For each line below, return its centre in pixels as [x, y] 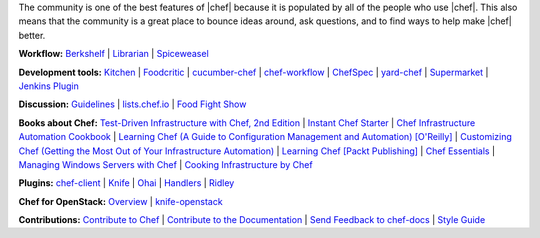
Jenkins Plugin [48, 86]
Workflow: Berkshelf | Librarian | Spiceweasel [113, 54]
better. [32, 35]
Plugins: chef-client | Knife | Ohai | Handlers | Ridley [126, 183]
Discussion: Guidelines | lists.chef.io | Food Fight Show [132, 104]
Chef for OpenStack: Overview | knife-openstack [121, 201]
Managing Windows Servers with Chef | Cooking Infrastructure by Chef [166, 164]
